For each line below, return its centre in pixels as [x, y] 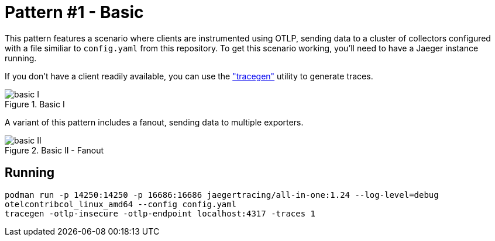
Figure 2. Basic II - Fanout [54, 150]
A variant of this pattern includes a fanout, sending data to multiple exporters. [154, 122]
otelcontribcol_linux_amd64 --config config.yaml [121, 204]
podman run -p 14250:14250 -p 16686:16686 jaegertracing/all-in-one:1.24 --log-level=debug [222, 195]
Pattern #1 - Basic [74, 12]
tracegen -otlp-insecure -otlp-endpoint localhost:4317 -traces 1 [160, 213]
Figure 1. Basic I [35, 104]
